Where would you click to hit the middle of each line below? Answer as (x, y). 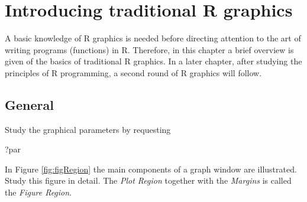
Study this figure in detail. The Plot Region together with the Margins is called (148, 180)
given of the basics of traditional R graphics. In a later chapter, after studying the (153, 61)
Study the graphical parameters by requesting (88, 129)
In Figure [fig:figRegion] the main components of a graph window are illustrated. (151, 169)
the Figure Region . (38, 192)
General (29, 104)
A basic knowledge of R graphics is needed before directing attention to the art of (153, 38)
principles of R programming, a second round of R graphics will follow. (133, 72)
